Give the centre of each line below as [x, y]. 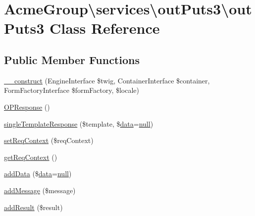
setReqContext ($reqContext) [49, 140]
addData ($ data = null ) [38, 174]
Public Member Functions [72, 59]
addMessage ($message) [40, 190]
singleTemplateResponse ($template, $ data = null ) [79, 123]
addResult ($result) [33, 207]
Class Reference [104, 28]
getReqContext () [31, 157]
